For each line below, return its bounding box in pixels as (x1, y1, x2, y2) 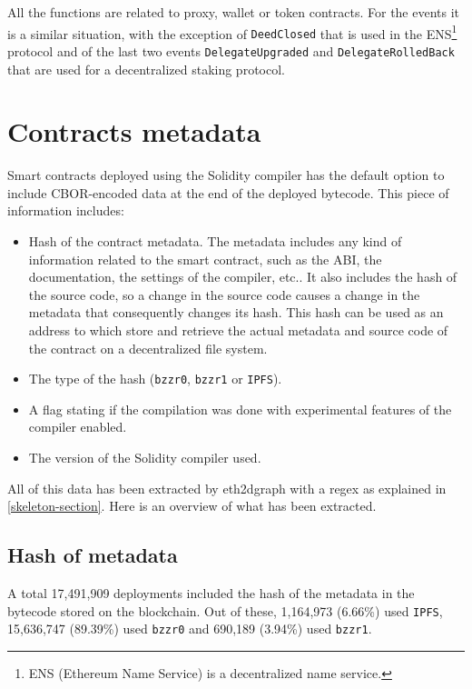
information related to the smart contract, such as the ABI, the (28, 249, 382, 268)
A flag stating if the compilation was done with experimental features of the (28, 399, 452, 418)
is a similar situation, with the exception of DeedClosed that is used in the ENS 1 (7, 21, 457, 43)
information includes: (7, 201, 124, 220)
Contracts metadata (7, 113, 261, 150)
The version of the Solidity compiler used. (28, 448, 261, 467)
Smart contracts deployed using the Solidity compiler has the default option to (7, 165, 445, 185)
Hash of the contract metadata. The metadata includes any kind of (28, 232, 402, 251)
